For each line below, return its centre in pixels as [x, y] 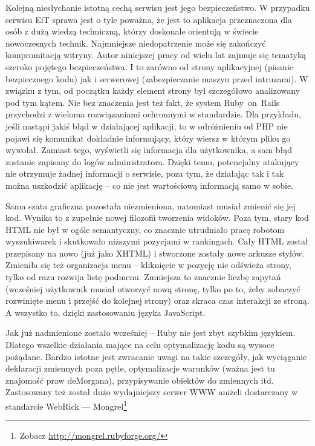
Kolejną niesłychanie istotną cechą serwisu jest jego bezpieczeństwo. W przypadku [158, 7]
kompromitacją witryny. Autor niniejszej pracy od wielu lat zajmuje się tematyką [156, 55]
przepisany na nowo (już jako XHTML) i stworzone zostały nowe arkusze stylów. [155, 253]
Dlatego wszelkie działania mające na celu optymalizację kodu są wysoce [140, 345]
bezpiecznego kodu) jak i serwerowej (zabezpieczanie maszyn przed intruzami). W [157, 78]
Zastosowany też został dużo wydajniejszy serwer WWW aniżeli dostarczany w [152, 392]
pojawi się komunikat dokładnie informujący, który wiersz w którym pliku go [148, 138]
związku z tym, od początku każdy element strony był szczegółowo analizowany [153, 90]
